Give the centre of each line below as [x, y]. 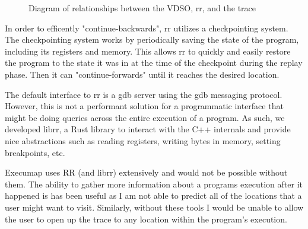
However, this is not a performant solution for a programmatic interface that [144, 106]
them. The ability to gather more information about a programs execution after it [154, 184]
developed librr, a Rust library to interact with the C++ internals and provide [148, 129]
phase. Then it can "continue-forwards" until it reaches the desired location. [142, 74]
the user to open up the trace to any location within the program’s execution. [146, 219]
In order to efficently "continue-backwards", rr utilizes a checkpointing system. [147, 28]
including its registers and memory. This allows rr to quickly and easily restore [148, 51]
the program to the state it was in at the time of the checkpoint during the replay [154, 63]
